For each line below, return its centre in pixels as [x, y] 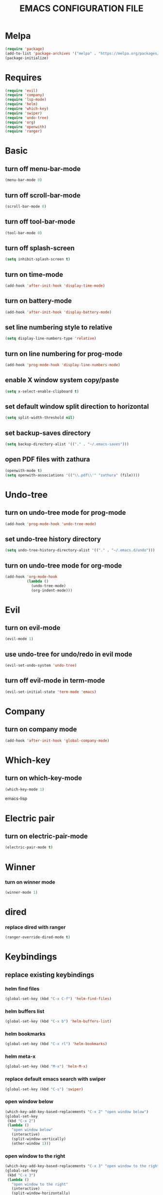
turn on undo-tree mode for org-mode [64, 565]
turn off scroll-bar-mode [43, 195]
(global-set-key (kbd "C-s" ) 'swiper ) [44, 1089]
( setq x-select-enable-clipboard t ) [42, 391]
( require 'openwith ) [26, 127]
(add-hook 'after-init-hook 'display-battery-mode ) [58, 312]
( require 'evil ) [21, 91]
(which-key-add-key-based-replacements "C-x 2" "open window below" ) [77, 1112]
